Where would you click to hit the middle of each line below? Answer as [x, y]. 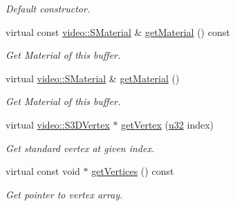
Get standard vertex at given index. [80, 148]
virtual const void [43, 171]
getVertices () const [133, 171]
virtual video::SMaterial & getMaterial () [93, 78]
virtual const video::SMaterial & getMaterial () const [118, 31]
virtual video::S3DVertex [58, 124]
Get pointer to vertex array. [64, 194]
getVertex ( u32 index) [168, 124]
